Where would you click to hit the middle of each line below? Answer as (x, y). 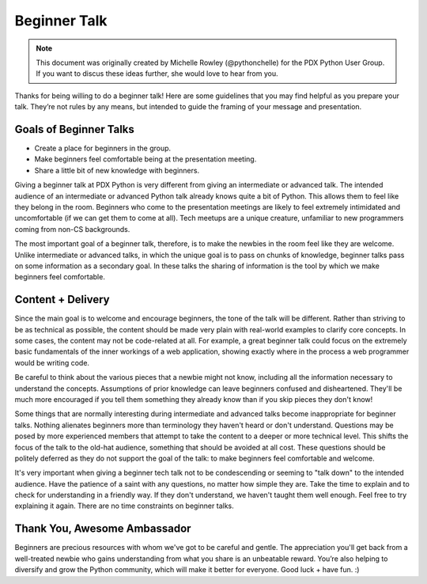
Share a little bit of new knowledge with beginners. (117, 170)
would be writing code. (52, 362)
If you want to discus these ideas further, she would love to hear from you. (157, 74)
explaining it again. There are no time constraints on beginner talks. (124, 506)
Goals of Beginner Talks (74, 129)
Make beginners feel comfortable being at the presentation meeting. (145, 159)
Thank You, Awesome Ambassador (103, 529)
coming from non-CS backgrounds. (72, 229)
